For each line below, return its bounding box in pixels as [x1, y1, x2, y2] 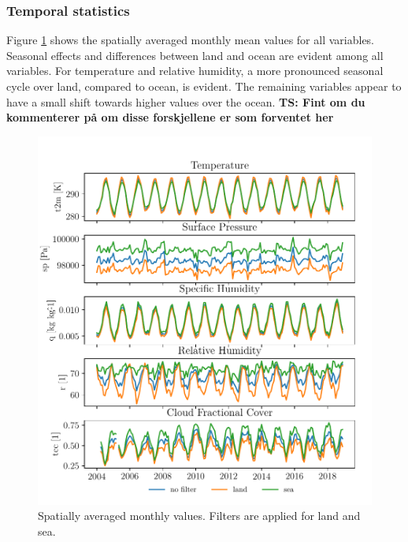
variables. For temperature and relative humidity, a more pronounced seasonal [6, 62, 384, 79]
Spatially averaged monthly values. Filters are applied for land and [38, 507, 361, 524]
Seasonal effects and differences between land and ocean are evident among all [6, 47, 384, 63]
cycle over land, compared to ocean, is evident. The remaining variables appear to [6, 78, 402, 94]
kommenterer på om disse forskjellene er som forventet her [6, 109, 334, 125]
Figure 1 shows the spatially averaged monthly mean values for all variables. [6, 32, 374, 48]
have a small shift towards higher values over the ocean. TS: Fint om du [6, 93, 365, 110]
